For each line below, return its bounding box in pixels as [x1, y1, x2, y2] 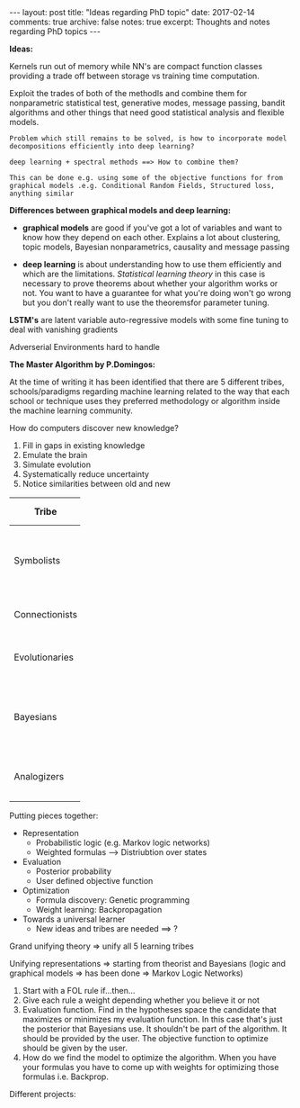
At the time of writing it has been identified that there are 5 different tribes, [9, 376, 285, 387]
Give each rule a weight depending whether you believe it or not [22, 995, 260, 1005]
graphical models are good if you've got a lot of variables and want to [22, 222, 283, 233]
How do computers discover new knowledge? [9, 423, 180, 433]
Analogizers [13, 770, 65, 782]
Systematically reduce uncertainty [22, 469, 150, 479]
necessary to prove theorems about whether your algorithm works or [22, 278, 278, 289]
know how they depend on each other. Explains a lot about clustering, [22, 232, 281, 242]
